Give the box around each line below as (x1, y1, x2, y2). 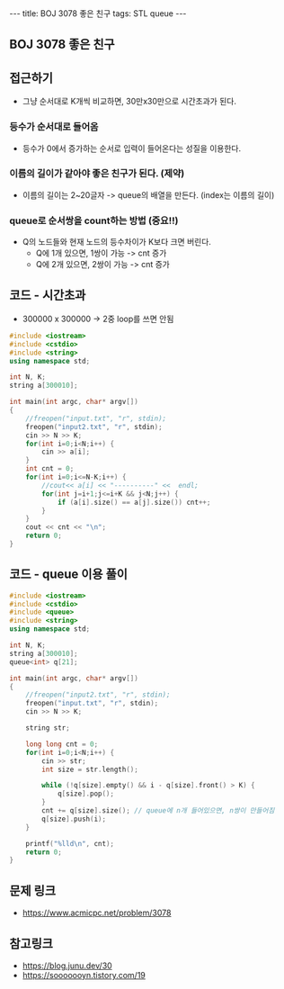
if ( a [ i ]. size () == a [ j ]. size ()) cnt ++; (57, 498, 211, 507)
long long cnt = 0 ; (25, 740, 99, 749)
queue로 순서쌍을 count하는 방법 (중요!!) (9, 214, 179, 227)
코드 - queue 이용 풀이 (9, 567, 129, 582)
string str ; (25, 724, 70, 733)
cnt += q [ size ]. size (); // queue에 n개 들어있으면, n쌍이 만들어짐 (41, 806, 275, 815)
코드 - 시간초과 (9, 288, 86, 303)
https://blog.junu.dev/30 (22, 960, 112, 971)
